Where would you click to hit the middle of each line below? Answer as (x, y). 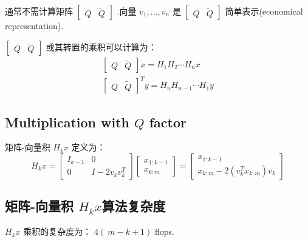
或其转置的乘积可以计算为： (101, 46)
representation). (34, 25)
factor (168, 122)
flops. (164, 231)
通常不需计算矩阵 (39, 11)
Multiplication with (67, 122)
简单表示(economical (264, 11)
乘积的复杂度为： (57, 231)
